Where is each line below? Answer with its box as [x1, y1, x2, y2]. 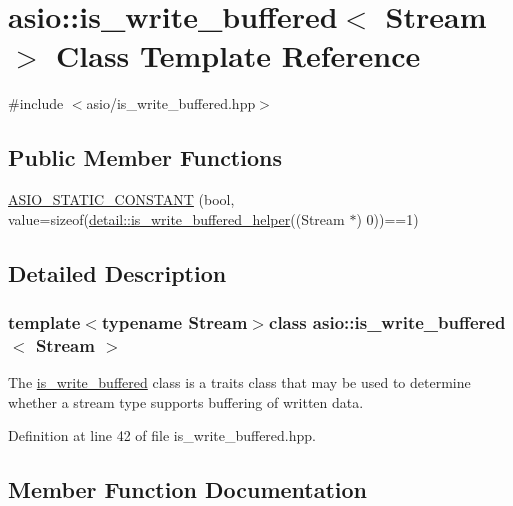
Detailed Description [8, 257, 227, 288]
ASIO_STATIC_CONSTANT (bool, [8, 189, 235, 210]
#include [8, 93, 64, 114]
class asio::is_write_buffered [269, 310, 506, 334]
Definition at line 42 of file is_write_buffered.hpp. [8, 425, 316, 446]
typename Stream [101, 310, 248, 334]
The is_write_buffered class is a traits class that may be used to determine [8, 372, 471, 393]
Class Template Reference [56, 35, 421, 76]
